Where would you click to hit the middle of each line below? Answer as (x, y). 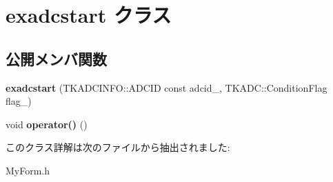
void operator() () (47, 124)
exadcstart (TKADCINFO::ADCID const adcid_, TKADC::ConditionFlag (166, 87)
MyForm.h (28, 170)
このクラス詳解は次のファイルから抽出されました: (118, 147)
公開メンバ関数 (56, 58)
